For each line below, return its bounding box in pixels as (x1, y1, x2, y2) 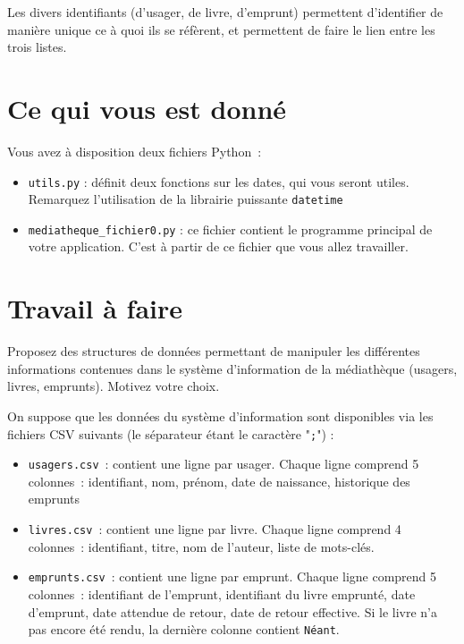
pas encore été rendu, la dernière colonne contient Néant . (28, 620, 340, 639)
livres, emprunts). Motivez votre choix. (7, 377, 220, 395)
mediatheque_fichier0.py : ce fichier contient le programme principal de (28, 219, 433, 238)
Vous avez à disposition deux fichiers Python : (7, 141, 262, 160)
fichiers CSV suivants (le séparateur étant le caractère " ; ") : (7, 424, 334, 443)
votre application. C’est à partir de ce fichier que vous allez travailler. (28, 237, 409, 256)
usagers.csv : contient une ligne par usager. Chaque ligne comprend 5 (28, 454, 419, 473)
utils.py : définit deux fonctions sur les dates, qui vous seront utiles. (28, 172, 409, 191)
